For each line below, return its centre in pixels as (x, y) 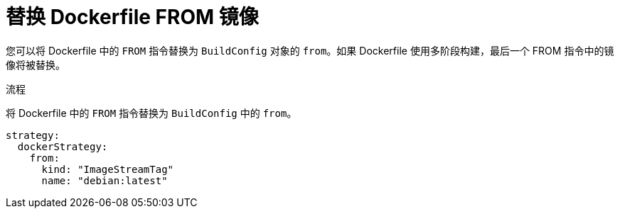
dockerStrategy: (63, 146)
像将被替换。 (36, 64)
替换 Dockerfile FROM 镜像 (132, 17)
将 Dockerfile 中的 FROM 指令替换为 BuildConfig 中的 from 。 (151, 113)
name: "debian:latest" (105, 180)
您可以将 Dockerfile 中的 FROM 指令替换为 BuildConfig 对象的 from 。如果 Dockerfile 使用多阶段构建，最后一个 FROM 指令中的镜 (310, 50)
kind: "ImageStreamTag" (108, 169)
